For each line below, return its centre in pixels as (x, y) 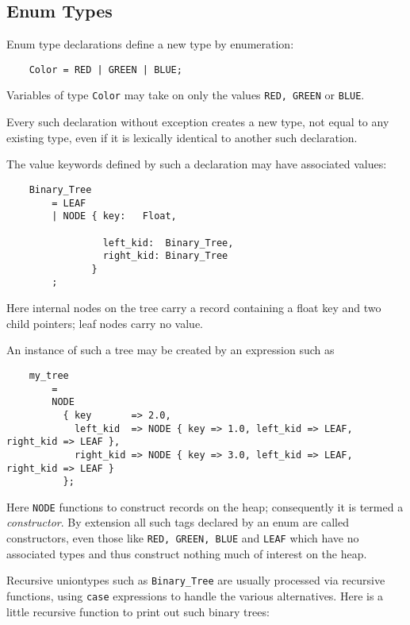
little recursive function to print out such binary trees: (138, 611)
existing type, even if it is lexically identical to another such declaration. (182, 137)
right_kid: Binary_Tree (165, 256)
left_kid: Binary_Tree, (168, 243)
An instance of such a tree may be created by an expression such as (171, 350)
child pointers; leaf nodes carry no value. (105, 323)
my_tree (49, 375)
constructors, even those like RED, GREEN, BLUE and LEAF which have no (183, 538)
